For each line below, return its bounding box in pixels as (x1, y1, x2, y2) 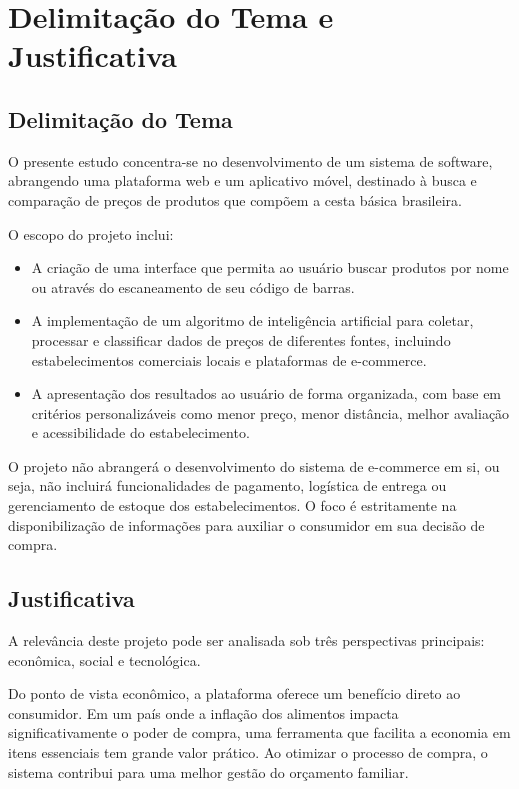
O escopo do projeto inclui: (8, 223, 174, 244)
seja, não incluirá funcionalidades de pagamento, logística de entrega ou (8, 475, 447, 496)
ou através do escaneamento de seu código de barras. (31, 276, 355, 297)
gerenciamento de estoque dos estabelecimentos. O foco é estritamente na (8, 495, 457, 516)
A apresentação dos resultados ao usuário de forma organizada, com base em (31, 383, 502, 404)
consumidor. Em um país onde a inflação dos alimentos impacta (8, 702, 399, 723)
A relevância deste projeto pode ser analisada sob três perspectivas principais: (8, 630, 485, 651)
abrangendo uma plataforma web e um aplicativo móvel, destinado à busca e (8, 170, 477, 191)
